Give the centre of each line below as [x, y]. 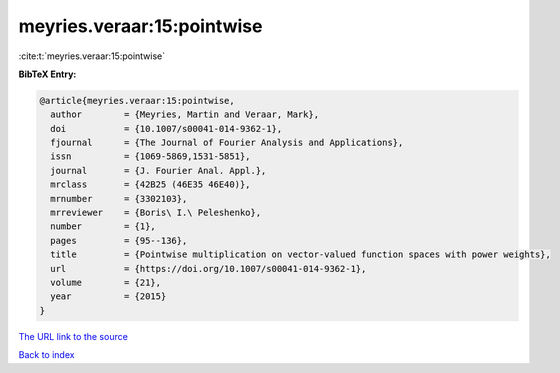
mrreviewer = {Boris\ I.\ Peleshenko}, [156, 213]
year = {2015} [108, 296]
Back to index [46, 355]
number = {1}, [103, 226]
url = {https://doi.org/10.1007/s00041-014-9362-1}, [208, 268]
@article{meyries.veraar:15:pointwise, [137, 100]
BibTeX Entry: [47, 74]
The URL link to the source [73, 336]
